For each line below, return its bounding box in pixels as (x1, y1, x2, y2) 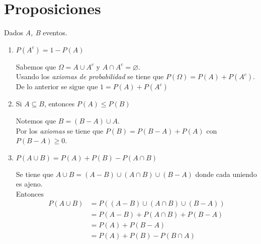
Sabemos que (16, 61, 56, 72)
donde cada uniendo (195, 168, 257, 179)
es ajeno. (16, 178, 43, 189)
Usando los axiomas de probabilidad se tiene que (16, 71, 164, 82)
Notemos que (16, 115, 56, 126)
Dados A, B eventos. (4, 27, 67, 38)
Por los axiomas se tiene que (16, 125, 104, 136)
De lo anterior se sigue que (16, 81, 98, 92)
